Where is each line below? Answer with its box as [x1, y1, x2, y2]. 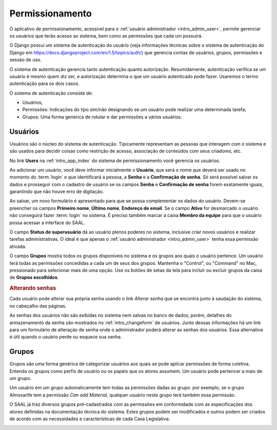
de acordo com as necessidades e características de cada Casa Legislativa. [9, 416, 170, 422]
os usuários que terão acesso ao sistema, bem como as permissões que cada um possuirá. [9, 32, 203, 39]
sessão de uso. [9, 57, 42, 63]
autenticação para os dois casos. [9, 80, 80, 87]
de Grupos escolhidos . [9, 274, 59, 280]
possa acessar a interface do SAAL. [9, 219, 86, 226]
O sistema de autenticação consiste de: [9, 90, 93, 96]
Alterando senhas [9, 284, 56, 292]
